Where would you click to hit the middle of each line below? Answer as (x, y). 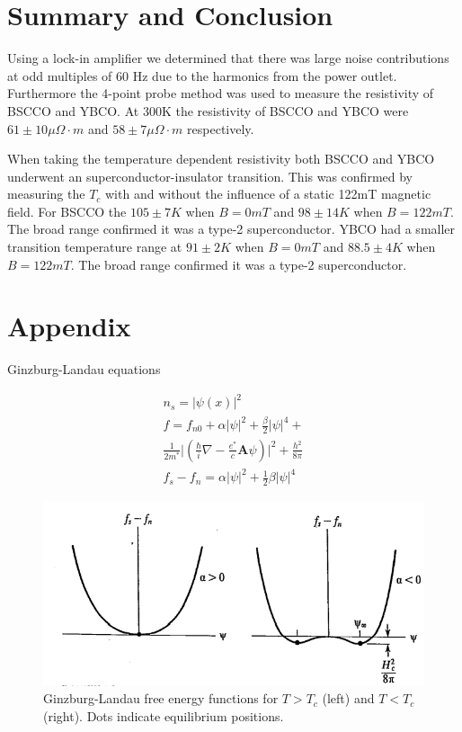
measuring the (46, 194)
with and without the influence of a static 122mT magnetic (268, 194)
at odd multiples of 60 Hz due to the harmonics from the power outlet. (202, 75)
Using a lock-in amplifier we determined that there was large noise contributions (228, 58)
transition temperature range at (95, 247)
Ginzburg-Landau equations (84, 369)
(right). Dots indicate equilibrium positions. (164, 716)
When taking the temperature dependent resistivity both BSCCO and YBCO (221, 159)
